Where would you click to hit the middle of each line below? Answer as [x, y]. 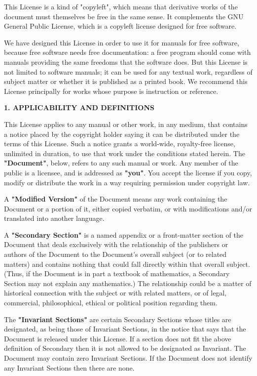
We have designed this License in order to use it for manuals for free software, [122, 42]
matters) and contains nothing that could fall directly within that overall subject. [127, 264]
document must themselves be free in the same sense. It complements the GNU [124, 16]
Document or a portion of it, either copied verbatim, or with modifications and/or [128, 208]
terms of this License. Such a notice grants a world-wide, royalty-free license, [120, 144]
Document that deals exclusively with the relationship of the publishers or [116, 244]
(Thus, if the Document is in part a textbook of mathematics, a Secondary [117, 273]
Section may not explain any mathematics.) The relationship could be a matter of [128, 283]
